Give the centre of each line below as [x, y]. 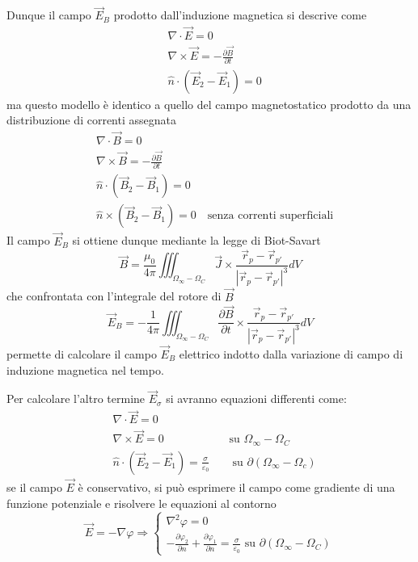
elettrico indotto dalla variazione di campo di [291, 353]
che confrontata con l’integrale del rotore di [114, 296]
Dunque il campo [49, 15]
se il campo [34, 487]
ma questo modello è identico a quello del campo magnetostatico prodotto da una [209, 104]
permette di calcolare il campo [82, 353]
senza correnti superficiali [270, 216]
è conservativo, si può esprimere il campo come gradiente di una [236, 487]
